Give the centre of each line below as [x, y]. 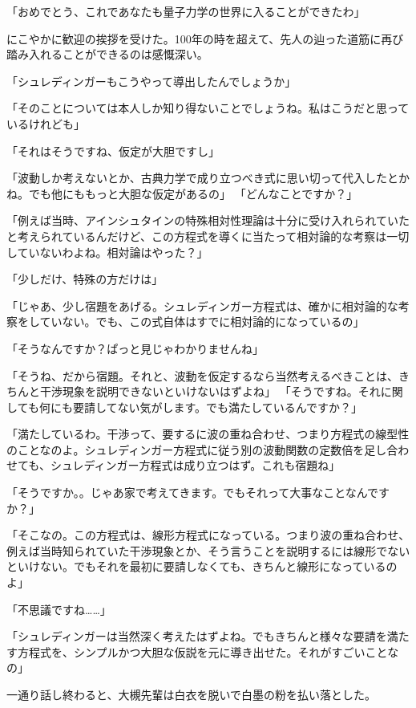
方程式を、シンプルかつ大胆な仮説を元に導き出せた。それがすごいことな [208, 651]
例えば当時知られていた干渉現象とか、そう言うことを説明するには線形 [192, 550]
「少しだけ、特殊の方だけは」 [85, 279]
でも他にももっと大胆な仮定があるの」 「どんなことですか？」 [193, 193]
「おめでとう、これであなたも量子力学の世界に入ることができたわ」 [186, 11]
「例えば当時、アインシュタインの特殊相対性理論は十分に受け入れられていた [208, 220]
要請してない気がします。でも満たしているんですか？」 [217, 407]
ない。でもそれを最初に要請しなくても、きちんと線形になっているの [218, 566]
